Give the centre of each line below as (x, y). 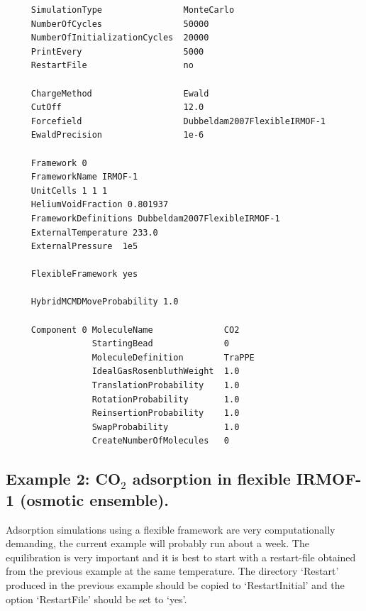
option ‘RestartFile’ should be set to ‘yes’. (96, 599)
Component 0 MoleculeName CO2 (135, 330)
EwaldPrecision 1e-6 (117, 135)
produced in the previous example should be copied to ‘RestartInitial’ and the (175, 584)
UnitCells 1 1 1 (69, 191)
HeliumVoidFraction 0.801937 (100, 205)
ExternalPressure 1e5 (84, 247)
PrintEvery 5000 (117, 51)
